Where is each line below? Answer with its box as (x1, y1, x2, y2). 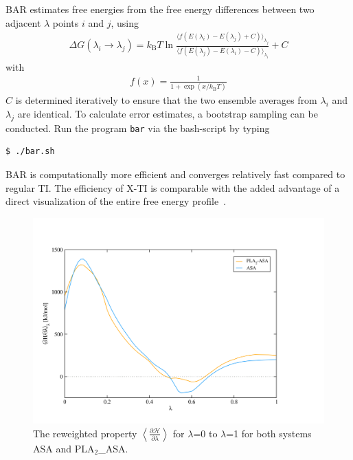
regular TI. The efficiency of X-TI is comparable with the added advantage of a (5, 180, 340, 195)
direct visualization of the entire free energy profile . (5, 194, 227, 208)
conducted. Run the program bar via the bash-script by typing (5, 120, 270, 135)
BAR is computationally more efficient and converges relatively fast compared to (5, 166, 345, 181)
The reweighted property (33, 426, 137, 440)
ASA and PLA (33, 441, 95, 455)
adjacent (5, 15, 41, 30)
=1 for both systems (226, 426, 312, 440)
